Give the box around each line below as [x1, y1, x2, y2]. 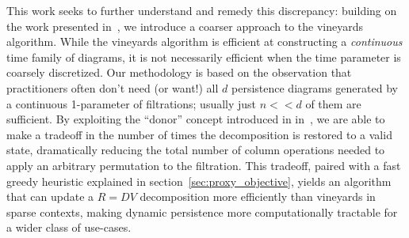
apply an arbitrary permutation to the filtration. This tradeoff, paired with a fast [6, 157, 401, 173]
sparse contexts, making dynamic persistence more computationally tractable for [6, 203, 398, 220]
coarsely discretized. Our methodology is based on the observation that [6, 64, 352, 81]
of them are [305, 95, 361, 111]
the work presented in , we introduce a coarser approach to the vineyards [6, 17, 364, 34]
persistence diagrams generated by [231, 79, 398, 96]
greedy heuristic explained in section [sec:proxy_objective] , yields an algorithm [6, 172, 392, 189]
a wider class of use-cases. [6, 219, 132, 236]
